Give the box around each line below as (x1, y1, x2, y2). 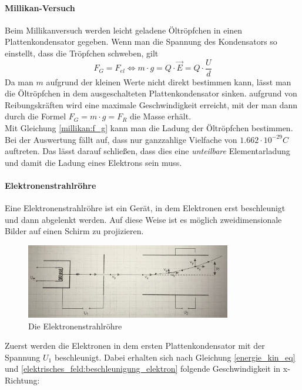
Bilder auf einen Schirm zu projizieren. (5, 225, 144, 237)
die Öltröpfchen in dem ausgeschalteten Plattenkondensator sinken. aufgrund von (5, 87, 297, 99)
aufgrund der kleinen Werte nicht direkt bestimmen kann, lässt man (46, 75, 291, 88)
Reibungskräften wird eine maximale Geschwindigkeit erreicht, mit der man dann (5, 98, 298, 111)
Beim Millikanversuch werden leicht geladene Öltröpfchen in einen (5, 24, 243, 36)
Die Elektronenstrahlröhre (28, 319, 122, 332)
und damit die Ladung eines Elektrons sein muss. (5, 156, 182, 168)
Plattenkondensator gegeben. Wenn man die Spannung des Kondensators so (5, 35, 277, 48)
